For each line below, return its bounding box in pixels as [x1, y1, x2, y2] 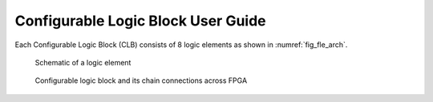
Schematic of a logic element [34, 57, 132, 67]
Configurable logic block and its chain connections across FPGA [34, 76, 248, 85]
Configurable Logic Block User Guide [14, 12, 266, 29]
